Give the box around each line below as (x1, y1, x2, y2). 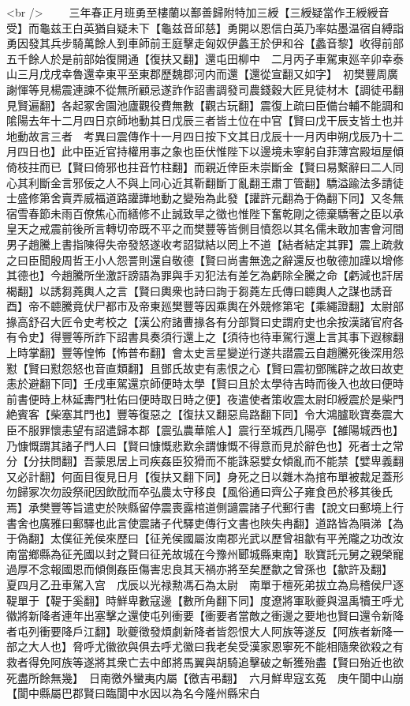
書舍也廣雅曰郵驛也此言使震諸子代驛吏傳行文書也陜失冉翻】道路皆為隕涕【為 (6, 514, 404, 531)
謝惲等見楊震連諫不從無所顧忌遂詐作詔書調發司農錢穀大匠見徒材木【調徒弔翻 (6, 81, 404, 97)
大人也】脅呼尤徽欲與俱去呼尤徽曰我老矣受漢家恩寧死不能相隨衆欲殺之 (28, 638, 393, 655)
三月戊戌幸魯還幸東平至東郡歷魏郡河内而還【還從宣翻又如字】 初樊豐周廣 (17, 66, 398, 82)
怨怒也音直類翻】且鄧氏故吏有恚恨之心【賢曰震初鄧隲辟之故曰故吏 (61, 359, 404, 376)
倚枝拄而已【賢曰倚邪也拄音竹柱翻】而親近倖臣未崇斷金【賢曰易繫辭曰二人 (6, 158, 393, 175)
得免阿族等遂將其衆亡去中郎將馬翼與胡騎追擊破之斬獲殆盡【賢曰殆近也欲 (28, 653, 404, 670)
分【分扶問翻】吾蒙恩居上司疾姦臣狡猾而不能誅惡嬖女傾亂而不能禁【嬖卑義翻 (6, 453, 404, 469)
